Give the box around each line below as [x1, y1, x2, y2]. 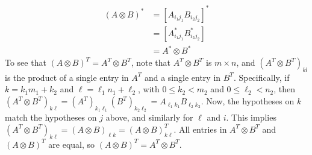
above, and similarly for [105, 111, 193, 124]
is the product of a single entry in [5, 71, 129, 83]
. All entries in [173, 122, 227, 135]
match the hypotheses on [5, 111, 97, 124]
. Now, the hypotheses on [201, 95, 295, 107]
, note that [131, 56, 170, 69]
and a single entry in [144, 71, 221, 83]
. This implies [226, 111, 276, 124]
